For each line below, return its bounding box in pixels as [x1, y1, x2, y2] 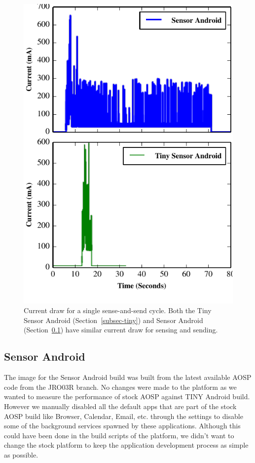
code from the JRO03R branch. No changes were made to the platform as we [4, 381, 237, 392]
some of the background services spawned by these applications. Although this [4, 420, 241, 431]
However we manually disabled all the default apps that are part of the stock [4, 401, 237, 412]
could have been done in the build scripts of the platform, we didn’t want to [4, 430, 234, 440]
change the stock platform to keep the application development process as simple [4, 440, 249, 450]
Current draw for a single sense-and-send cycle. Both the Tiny [24, 305, 212, 316]
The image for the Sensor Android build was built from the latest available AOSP [4, 372, 252, 382]
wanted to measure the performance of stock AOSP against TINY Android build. [4, 391, 250, 402]
